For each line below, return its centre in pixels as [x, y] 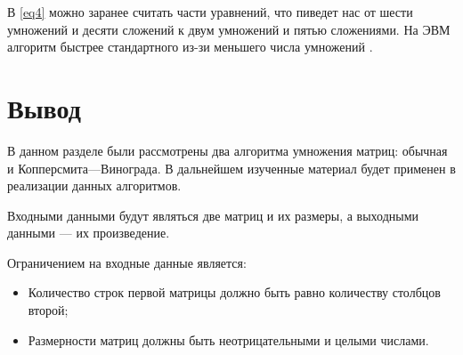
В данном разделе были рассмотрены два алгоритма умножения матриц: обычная [227, 150]
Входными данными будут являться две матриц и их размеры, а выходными [213, 215]
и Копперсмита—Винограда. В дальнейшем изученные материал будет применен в [231, 168]
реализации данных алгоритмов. [94, 186]
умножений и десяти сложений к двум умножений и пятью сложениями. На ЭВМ [229, 29]
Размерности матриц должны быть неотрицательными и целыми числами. [228, 339]
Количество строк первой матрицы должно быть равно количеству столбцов [234, 292]
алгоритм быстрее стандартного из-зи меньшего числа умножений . [190, 47]
